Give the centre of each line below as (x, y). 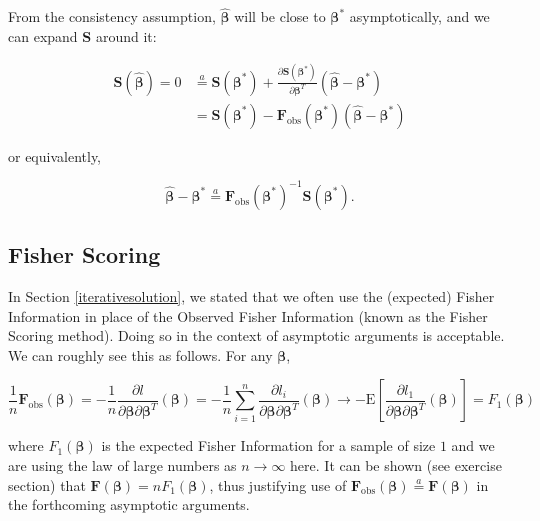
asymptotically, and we (419, 16)
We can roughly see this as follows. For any (140, 354)
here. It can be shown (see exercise (396, 465)
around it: (126, 35)
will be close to (280, 16)
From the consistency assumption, (112, 16)
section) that (47, 484)
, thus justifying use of (278, 484)
